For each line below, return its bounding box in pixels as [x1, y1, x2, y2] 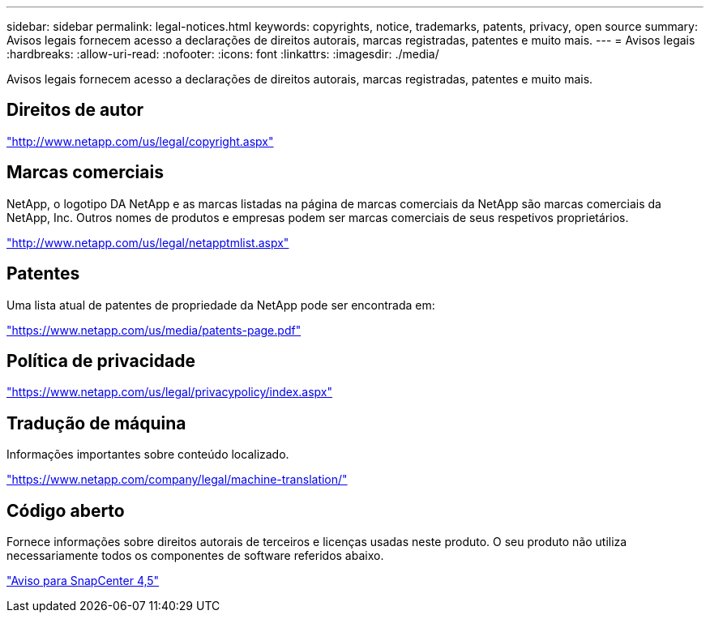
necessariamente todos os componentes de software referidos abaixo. [6, 549, 384, 563]
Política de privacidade [6, 350, 195, 371]
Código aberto [6, 500, 125, 521]
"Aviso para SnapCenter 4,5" [6, 574, 160, 588]
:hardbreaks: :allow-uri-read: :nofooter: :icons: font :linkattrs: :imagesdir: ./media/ [6, 47, 439, 61]
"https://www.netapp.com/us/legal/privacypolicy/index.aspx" [6, 385, 333, 399]
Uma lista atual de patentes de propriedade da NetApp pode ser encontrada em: [6, 297, 435, 312]
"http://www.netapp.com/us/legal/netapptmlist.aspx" [6, 235, 289, 250]
